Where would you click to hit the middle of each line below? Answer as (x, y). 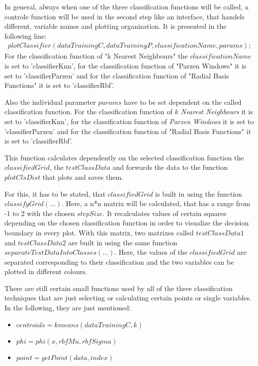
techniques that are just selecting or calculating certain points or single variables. (128, 298)
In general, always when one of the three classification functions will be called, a (127, 6)
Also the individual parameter (50, 102)
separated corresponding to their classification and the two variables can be (119, 261)
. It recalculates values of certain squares (165, 213)
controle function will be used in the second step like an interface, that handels (125, 16)
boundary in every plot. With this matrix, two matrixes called (99, 232)
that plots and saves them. (83, 177)
